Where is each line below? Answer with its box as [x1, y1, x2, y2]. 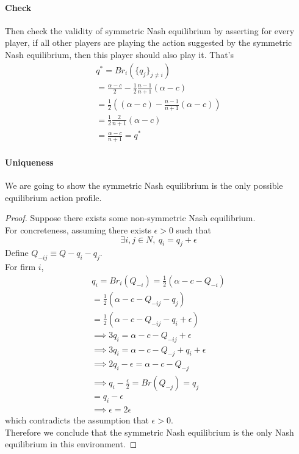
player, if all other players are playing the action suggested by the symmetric [5, 36, 292, 49]
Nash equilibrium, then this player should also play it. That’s [5, 48, 234, 60]
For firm [5, 260, 36, 273]
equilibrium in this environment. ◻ [5, 438, 137, 450]
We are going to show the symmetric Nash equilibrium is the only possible [5, 179, 283, 192]
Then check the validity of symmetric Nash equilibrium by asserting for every [5, 24, 295, 37]
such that [176, 223, 211, 236]
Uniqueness [5, 155, 54, 168]
